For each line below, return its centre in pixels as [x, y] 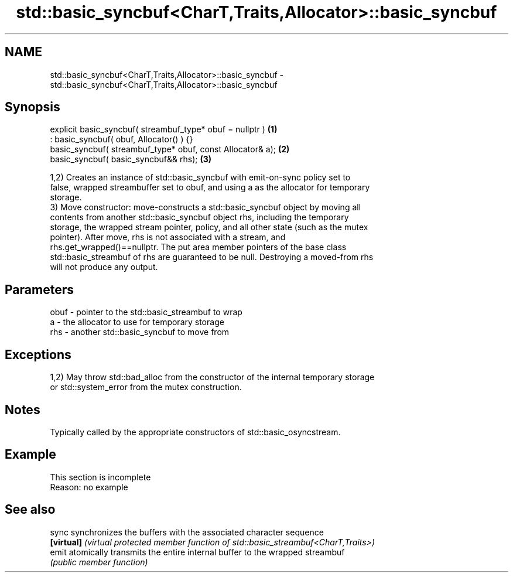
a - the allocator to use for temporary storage [137, 322]
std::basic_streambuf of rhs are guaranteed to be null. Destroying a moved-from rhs [212, 257]
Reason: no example [89, 487]
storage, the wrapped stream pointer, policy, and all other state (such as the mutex [209, 227]
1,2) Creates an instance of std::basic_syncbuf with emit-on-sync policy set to [200, 177]
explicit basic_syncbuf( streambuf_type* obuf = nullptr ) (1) [164, 129]
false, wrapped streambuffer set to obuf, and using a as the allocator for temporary [210, 187]
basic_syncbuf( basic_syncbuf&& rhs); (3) [131, 159]
